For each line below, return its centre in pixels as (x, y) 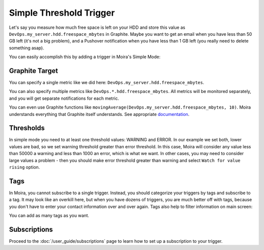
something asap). (26, 48)
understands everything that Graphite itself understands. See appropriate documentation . (99, 114)
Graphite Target (33, 71)
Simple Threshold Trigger (62, 13)
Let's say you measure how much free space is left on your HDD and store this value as (97, 27)
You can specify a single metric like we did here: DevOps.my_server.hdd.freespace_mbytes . (107, 83)
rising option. (24, 167)
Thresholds (27, 128)
